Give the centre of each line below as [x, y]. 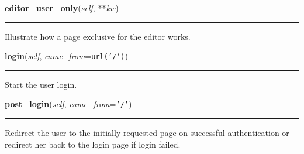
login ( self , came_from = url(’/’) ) [66, 56]
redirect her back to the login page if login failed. [93, 144]
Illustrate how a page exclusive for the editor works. [98, 36]
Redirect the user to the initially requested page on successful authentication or [147, 133]
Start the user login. [41, 84]
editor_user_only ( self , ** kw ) [62, 8]
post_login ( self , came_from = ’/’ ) [68, 104]
